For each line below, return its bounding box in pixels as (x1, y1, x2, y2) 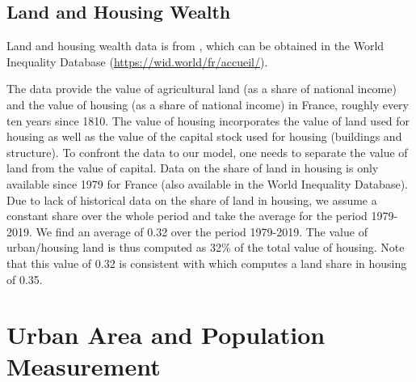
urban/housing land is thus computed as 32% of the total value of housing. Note (6, 239, 405, 256)
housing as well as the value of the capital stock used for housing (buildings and (6, 128, 402, 145)
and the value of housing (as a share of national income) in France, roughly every (6, 95, 409, 112)
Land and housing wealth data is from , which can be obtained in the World (6, 37, 384, 54)
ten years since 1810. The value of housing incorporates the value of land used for (6, 112, 410, 129)
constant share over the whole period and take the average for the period (6, 207, 368, 224)
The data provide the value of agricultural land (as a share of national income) (6, 80, 397, 97)
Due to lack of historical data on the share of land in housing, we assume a (6, 191, 377, 208)
